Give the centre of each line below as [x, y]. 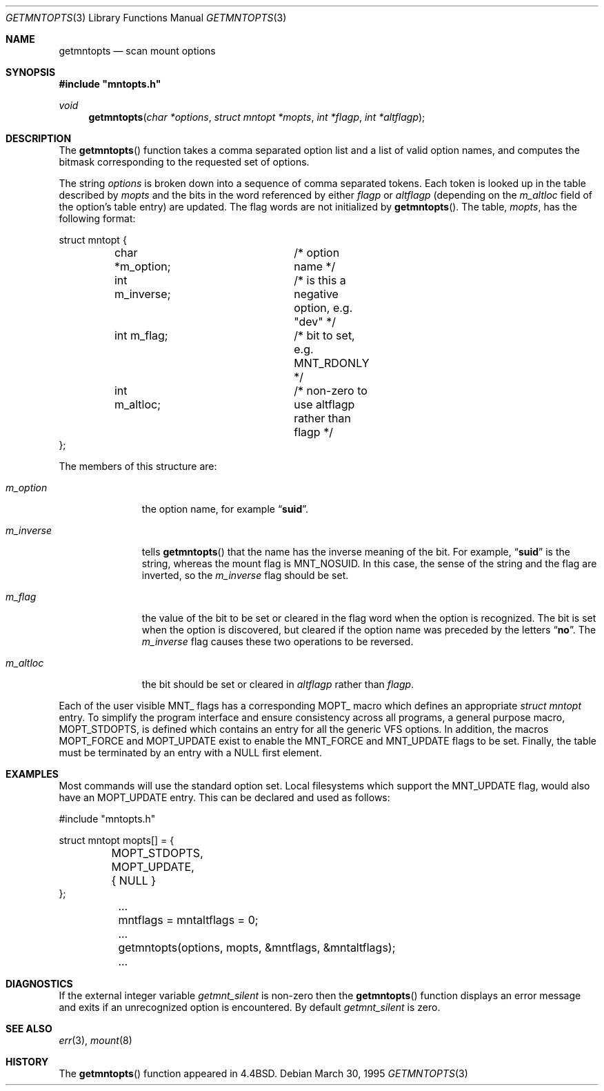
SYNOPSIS [31, 72]
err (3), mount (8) [95, 1040]
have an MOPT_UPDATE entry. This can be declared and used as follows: [224, 797]
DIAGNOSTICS [39, 984]
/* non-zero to [331, 391]
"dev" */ [315, 322]
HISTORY [27, 1062]
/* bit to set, [324, 335]
